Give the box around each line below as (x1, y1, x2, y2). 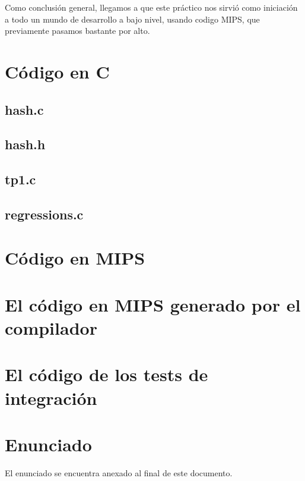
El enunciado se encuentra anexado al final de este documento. (5, 466, 233, 479)
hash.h (5, 135, 46, 153)
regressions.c (5, 205, 84, 223)
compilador (5, 316, 97, 340)
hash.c (5, 100, 44, 118)
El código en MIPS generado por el (5, 292, 301, 316)
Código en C (5, 59, 110, 83)
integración (5, 385, 97, 410)
